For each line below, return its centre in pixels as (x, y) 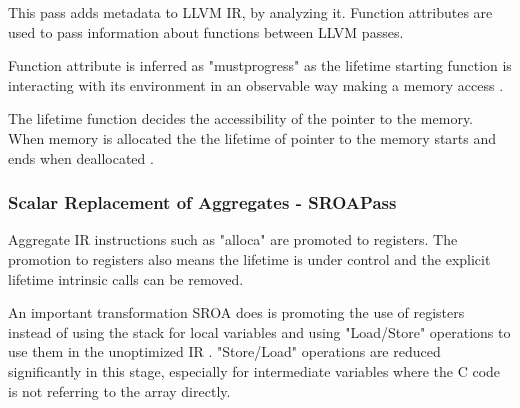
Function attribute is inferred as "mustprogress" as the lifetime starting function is (260, 65)
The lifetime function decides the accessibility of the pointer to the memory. (241, 118)
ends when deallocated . (81, 157)
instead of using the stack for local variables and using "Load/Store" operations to (259, 331)
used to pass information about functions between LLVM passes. (206, 31)
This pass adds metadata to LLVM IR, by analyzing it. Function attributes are (250, 12)
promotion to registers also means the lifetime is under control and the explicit (249, 258)
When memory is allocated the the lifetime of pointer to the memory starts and (252, 137)
